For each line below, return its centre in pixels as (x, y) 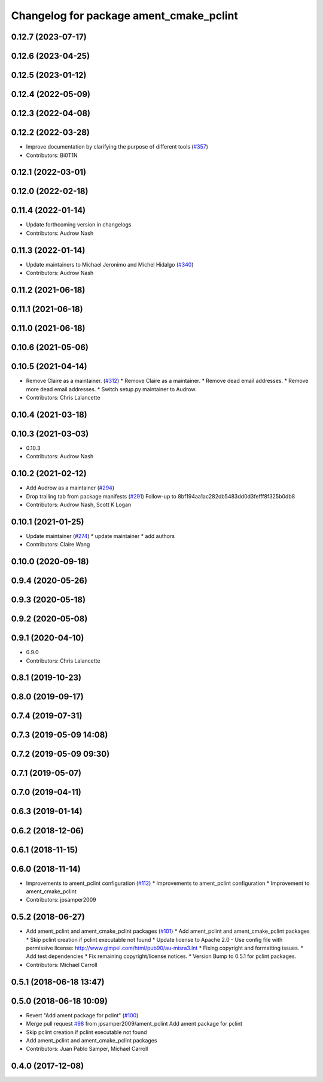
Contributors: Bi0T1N (52, 155)
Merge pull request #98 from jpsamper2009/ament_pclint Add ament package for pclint (134, 1024)
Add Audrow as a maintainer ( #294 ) (70, 488)
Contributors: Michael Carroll (62, 965)
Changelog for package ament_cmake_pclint (125, 16)
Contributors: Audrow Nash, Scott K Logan (79, 504)
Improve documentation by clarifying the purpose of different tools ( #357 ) (117, 147)
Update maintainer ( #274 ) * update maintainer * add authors (100, 536)
